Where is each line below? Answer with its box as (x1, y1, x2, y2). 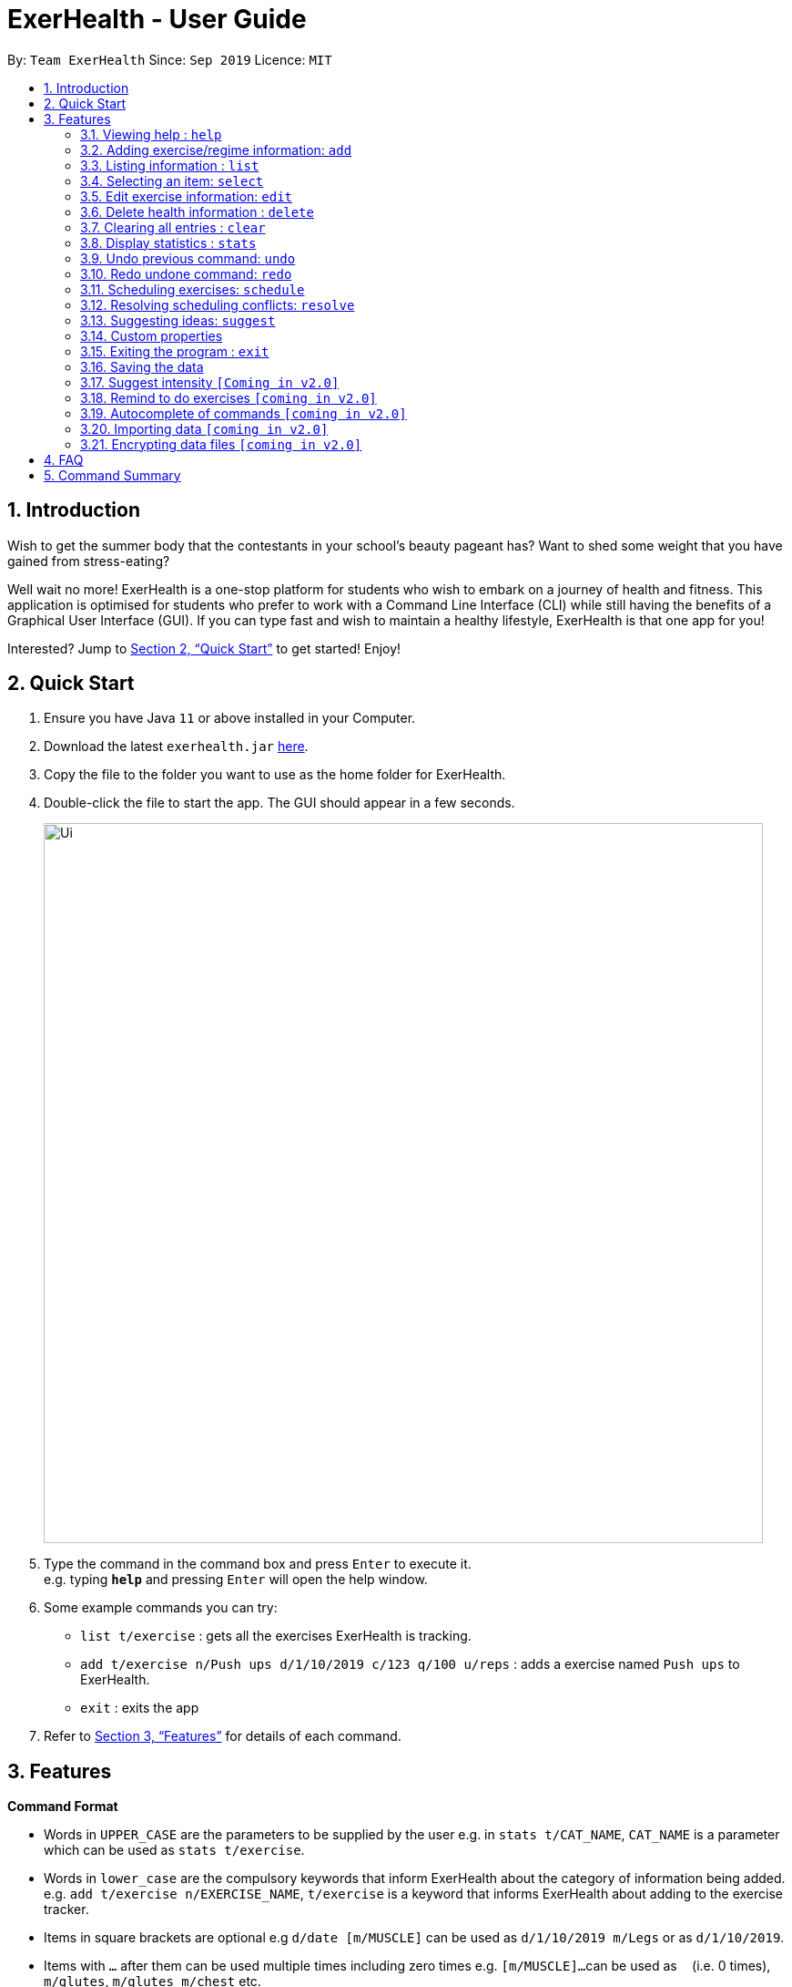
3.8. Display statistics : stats (80, 234, 257, 251)
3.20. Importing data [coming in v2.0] (80, 420, 329, 437)
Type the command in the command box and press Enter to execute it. (44, 1556, 472, 1572)
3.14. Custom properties (80, 327, 223, 344)
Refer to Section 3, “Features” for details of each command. (44, 1728, 401, 1745)
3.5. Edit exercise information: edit (80, 188, 292, 204)
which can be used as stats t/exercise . (44, 1842, 305, 1858)
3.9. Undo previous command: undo (80, 250, 296, 266)
